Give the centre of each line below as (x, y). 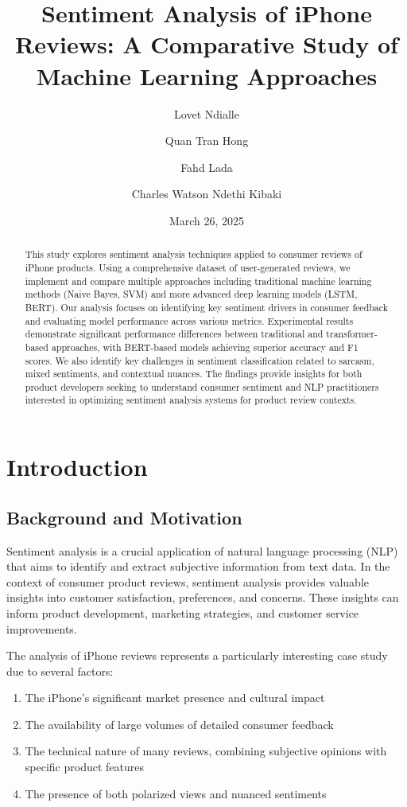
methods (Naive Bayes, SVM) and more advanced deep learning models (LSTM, (191, 294)
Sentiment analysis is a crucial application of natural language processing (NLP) (202, 550)
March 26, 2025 (207, 220)
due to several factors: (60, 671)
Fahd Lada (207, 167)
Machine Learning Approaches (207, 75)
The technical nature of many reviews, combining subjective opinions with (206, 751)
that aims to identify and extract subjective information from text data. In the (198, 566)
